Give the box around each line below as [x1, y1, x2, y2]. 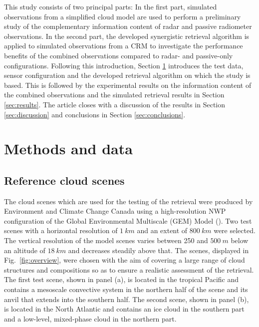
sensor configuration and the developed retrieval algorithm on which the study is [4, 70, 251, 80]
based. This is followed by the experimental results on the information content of [4, 79, 252, 90]
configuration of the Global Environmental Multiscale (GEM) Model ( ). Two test [4, 215, 252, 226]
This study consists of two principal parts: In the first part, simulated [4, 1, 217, 11]
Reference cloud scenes [4, 172, 125, 188]
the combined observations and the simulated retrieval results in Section [4, 89, 225, 100]
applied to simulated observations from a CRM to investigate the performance [4, 40, 243, 51]
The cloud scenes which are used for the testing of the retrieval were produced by [4, 196, 253, 206]
